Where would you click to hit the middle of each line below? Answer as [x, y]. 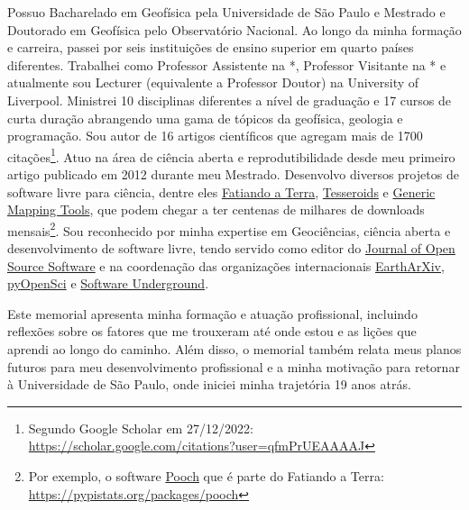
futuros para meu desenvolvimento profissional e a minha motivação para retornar [234, 366]
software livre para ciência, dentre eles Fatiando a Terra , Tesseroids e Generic [221, 191]
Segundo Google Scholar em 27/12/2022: [141, 428]
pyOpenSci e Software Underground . [108, 283]
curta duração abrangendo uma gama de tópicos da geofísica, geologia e [205, 118]
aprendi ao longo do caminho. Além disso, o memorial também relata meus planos [234, 349]
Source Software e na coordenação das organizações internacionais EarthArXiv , [226, 265]
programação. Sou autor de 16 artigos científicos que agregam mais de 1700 [215, 136]
